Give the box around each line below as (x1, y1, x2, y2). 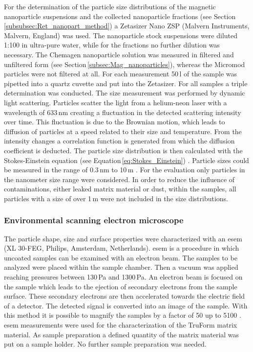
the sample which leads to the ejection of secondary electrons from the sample (4, 281, 237, 291)
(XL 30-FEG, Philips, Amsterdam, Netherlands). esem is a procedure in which (4, 243, 239, 253)
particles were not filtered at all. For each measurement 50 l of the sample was (4, 69, 237, 79)
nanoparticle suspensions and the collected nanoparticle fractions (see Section (4, 11, 236, 21)
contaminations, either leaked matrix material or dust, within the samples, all (4, 184, 236, 194)
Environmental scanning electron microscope (4, 214, 184, 226)
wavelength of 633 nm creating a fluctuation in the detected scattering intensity (4, 107, 241, 117)
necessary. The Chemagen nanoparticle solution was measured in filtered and (4, 49, 234, 59)
